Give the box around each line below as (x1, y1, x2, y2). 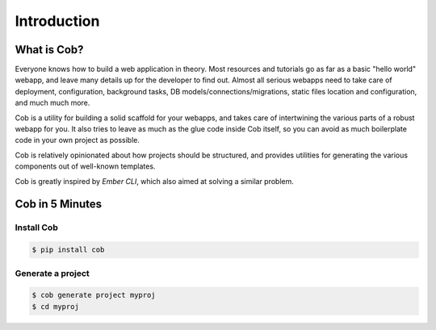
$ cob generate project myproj (31, 290, 157, 300)
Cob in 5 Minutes (15, 198, 103, 211)
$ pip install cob (31, 245, 105, 254)
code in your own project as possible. (15, 136, 140, 145)
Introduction (15, 12, 100, 30)
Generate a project (15, 267, 90, 278)
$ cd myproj (31, 302, 80, 311)
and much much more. (15, 98, 90, 108)
